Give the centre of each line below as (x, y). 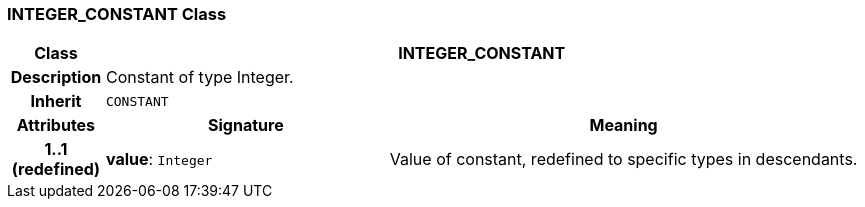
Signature (246, 125)
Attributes (56, 125)
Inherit (56, 101)
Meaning (623, 125)
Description (56, 77)
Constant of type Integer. (199, 77)
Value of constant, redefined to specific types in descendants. (623, 159)
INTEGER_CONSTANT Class (117, 14)
